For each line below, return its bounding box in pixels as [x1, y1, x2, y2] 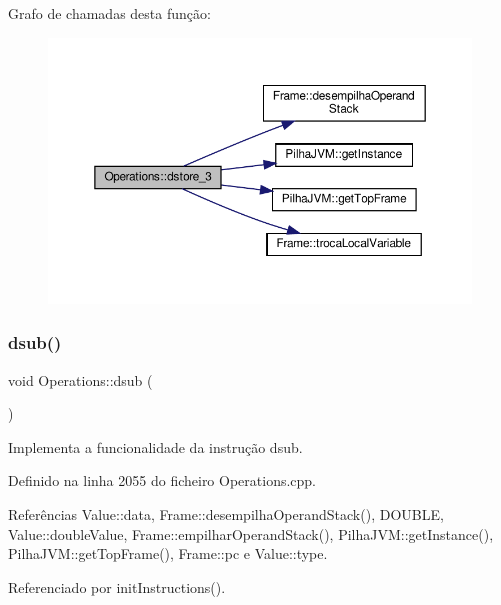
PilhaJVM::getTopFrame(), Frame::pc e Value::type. [8, 543, 328, 564]
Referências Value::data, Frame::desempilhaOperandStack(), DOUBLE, [8, 504, 444, 525]
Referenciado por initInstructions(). [8, 576, 226, 597]
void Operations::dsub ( [8, 369, 153, 390]
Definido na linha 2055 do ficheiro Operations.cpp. [8, 470, 317, 491]
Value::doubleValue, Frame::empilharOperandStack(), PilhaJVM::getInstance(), [8, 523, 494, 544]
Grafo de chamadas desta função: [8, 3, 211, 23]
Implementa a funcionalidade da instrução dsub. [8, 436, 303, 457]
